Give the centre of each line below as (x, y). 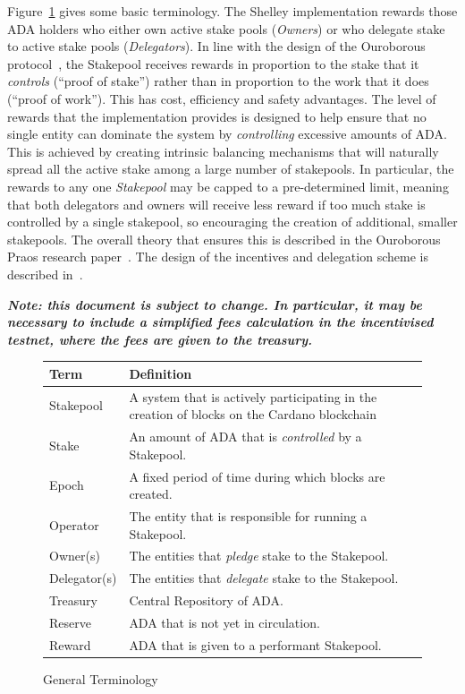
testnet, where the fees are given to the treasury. (160, 339)
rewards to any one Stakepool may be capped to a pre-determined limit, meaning (228, 186)
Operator (74, 524)
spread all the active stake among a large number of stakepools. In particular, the (231, 169)
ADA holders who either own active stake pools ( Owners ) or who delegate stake (226, 28)
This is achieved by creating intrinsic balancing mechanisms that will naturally (223, 151)
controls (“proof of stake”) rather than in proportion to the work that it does (218, 81)
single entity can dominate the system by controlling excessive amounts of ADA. (227, 134)
